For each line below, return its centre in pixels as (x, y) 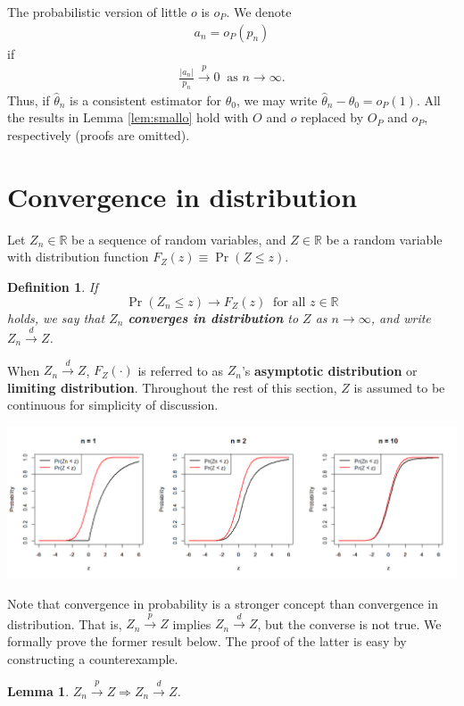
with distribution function (78, 257)
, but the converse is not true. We (349, 623)
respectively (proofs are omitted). (99, 135)
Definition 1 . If (53, 286)
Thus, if (29, 100)
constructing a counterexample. (93, 658)
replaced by (332, 117)
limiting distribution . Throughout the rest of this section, (172, 387)
